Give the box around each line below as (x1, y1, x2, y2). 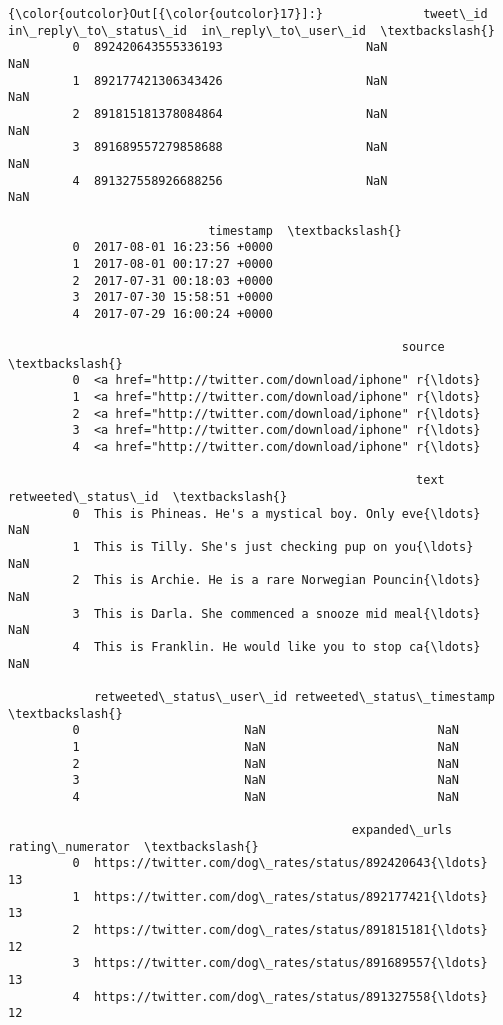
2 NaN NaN (72, 756, 460, 771)
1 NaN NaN (72, 739, 460, 754)
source (401, 340, 445, 355)
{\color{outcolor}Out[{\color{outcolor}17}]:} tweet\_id (8, 7, 488, 21)
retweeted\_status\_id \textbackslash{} (8, 490, 288, 505)
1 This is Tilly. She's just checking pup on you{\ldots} (72, 540, 474, 554)
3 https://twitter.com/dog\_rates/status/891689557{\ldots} (72, 956, 488, 971)
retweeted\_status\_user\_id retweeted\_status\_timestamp (93, 689, 495, 704)
